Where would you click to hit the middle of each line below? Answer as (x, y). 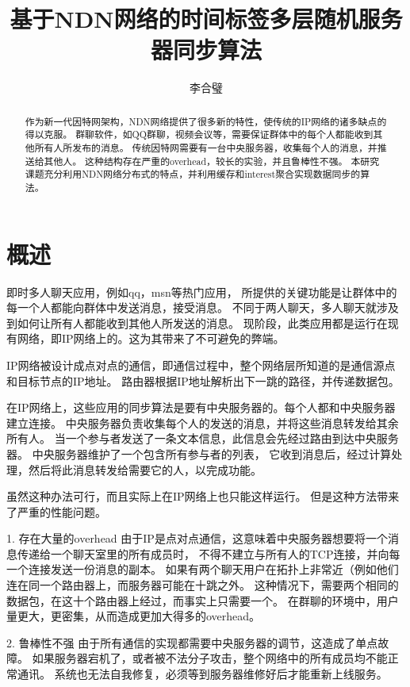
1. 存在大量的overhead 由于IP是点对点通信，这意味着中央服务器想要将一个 (197, 538)
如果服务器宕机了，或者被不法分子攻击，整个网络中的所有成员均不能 (210, 658)
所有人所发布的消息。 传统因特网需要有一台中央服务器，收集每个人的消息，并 (206, 148)
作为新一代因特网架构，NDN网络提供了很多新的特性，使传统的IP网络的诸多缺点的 (206, 121)
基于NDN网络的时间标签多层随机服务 (206, 19)
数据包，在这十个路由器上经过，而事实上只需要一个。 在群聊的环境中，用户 (203, 600)
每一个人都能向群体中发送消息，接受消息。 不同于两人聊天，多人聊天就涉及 (203, 307)
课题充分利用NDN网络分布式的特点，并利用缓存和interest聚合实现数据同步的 (193, 174)
